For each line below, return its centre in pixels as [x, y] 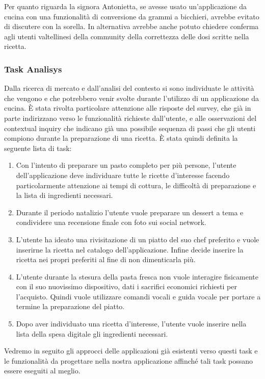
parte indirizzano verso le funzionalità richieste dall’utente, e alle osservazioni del [130, 118]
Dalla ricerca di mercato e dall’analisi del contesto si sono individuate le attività [129, 88]
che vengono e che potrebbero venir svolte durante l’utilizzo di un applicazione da [131, 98]
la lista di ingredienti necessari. [64, 195]
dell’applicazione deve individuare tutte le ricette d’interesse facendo [123, 175]
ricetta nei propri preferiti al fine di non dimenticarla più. [106, 259]
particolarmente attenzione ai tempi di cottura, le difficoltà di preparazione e [136, 185]
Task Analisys [33, 69]
